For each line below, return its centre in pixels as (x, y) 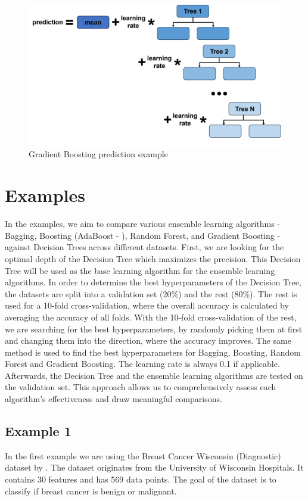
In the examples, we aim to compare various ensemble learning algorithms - (143, 224)
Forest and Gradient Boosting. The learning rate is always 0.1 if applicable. (142, 364)
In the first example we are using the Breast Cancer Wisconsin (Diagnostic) (143, 455)
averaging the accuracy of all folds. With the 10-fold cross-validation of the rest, (151, 317)
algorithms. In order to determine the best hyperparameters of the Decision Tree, (153, 282)
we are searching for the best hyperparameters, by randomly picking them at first (154, 329)
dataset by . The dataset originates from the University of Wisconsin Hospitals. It (154, 467)
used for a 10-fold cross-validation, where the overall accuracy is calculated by (147, 305)
